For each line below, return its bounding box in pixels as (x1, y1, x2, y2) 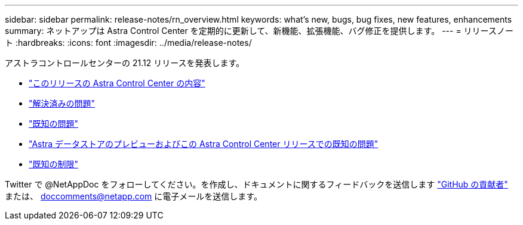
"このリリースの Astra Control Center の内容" (29, 78, 205, 88)
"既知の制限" (29, 159, 79, 169)
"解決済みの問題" (29, 98, 96, 108)
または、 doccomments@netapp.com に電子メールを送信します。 (5, 191, 262, 201)
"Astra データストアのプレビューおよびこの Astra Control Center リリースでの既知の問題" (29, 139, 379, 149)
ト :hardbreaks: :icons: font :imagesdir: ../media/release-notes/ (5, 37, 252, 48)
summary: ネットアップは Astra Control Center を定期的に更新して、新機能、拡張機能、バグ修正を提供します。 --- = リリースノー (5, 26, 513, 36)
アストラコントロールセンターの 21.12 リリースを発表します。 (5, 58, 245, 68)
